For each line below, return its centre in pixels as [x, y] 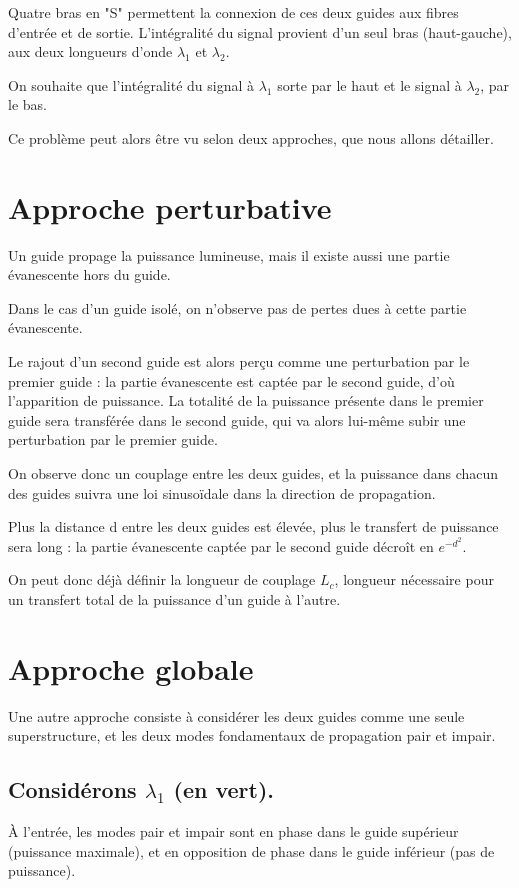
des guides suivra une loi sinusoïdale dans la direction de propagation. [222, 492]
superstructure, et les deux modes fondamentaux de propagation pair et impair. [252, 735]
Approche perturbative [170, 206]
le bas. [27, 104]
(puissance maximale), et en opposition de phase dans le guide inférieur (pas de [251, 850]
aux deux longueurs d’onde [90, 51]
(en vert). [224, 789]
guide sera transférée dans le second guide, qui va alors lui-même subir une [237, 419]
